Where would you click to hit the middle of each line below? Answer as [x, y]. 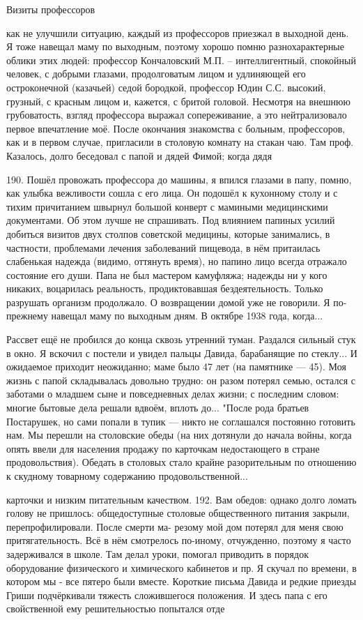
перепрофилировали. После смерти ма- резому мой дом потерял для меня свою [175, 526]
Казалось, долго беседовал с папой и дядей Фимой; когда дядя [139, 155]
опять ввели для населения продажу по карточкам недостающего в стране [163, 448]
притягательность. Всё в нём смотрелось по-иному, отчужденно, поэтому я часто [179, 540]
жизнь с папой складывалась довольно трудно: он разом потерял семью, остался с [181, 380]
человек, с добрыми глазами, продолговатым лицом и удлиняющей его [156, 74]
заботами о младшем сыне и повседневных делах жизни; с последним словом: [173, 394]
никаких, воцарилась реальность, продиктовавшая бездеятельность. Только [165, 288]
